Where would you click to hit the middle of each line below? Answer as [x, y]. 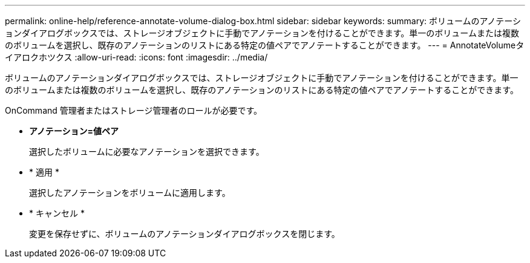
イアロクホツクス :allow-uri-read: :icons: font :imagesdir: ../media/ [136, 57]
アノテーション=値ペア [74, 131]
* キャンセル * [57, 213]
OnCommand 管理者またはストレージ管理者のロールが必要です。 [134, 110]
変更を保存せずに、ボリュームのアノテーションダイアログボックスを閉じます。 [185, 234]
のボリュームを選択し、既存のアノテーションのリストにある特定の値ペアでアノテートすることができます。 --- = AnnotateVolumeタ [265, 45]
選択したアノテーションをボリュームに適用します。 [130, 193]
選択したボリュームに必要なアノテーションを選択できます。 [147, 151]
